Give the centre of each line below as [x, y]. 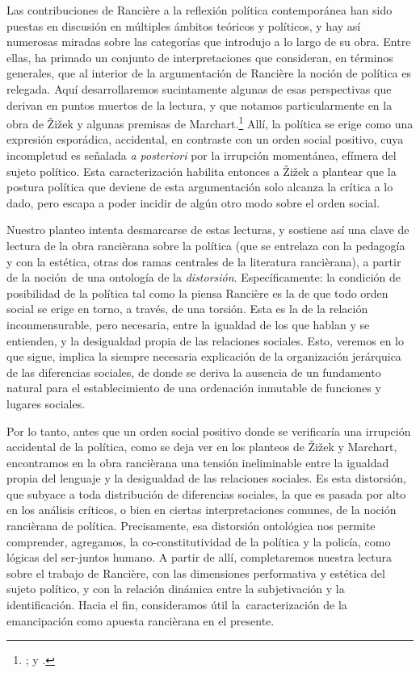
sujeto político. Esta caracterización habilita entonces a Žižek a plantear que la [202, 171]
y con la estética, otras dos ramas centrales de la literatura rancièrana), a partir [204, 261]
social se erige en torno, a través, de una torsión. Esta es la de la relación [187, 309]
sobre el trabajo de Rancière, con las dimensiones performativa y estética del [196, 573]
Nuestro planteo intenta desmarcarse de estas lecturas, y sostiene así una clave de [208, 230]
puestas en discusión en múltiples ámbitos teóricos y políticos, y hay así [184, 25]
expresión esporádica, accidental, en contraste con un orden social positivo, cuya [205, 139]
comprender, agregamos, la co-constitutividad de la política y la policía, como [199, 541]
